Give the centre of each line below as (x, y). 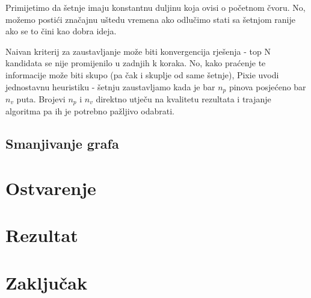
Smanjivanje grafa (62, 144)
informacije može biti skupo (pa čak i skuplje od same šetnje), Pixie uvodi (142, 74)
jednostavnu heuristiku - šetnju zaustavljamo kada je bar (110, 86)
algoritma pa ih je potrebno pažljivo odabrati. (90, 111)
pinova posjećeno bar (267, 86)
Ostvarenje (51, 188)
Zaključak (46, 282)
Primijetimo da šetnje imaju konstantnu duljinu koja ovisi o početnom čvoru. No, (155, 7)
